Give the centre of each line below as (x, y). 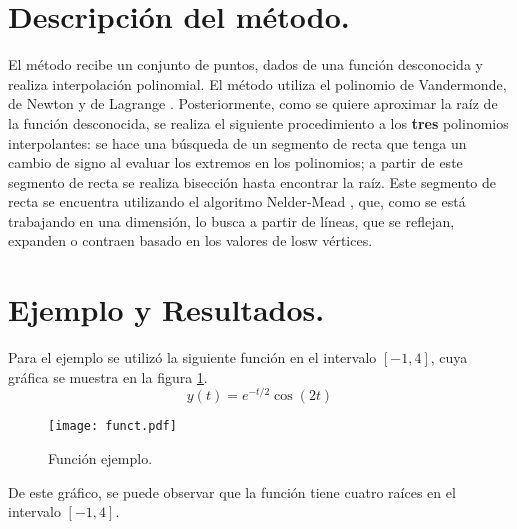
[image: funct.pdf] (112, 426)
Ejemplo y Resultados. (166, 309)
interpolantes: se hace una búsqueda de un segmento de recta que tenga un (237, 142)
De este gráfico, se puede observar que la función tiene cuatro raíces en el (232, 491)
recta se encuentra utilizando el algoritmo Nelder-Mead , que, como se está (237, 201)
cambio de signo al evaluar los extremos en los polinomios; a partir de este (235, 162)
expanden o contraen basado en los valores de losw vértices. (190, 240)
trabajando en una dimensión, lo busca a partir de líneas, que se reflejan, (231, 220)
